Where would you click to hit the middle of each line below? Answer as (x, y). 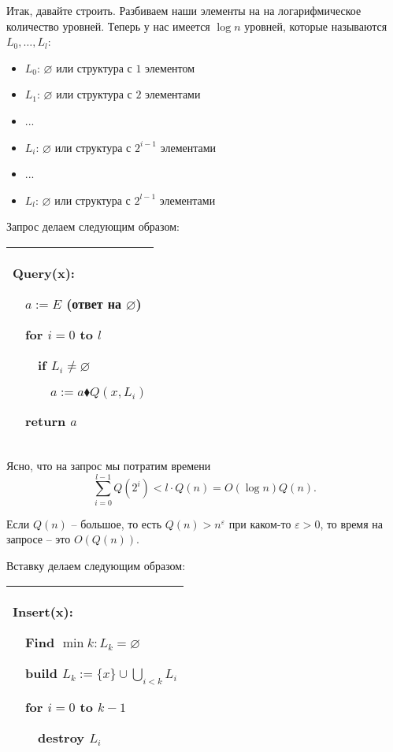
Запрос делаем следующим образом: (93, 226)
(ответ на (94, 303)
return (46, 420)
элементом (170, 67)
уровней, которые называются (316, 26)
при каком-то (260, 523)
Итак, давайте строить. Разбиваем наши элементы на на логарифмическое (184, 10)
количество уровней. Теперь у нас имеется (108, 26)
